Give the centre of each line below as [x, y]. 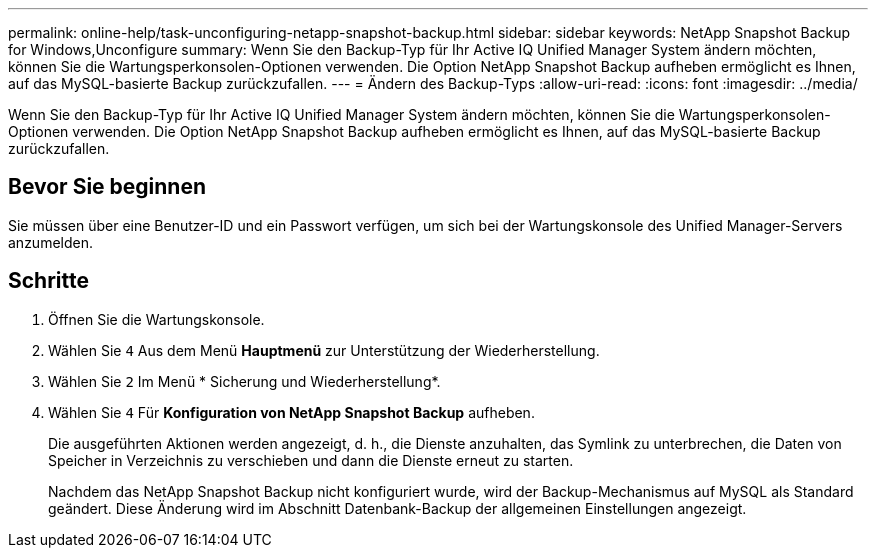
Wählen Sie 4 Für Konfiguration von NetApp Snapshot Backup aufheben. [291, 412]
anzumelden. [50, 242]
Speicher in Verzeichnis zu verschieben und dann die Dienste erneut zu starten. [311, 460]
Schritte [48, 281]
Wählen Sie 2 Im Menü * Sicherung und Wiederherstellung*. [244, 381]
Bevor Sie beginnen [107, 187]
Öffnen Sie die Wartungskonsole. [156, 319]
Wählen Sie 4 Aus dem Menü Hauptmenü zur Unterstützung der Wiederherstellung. [324, 350]
